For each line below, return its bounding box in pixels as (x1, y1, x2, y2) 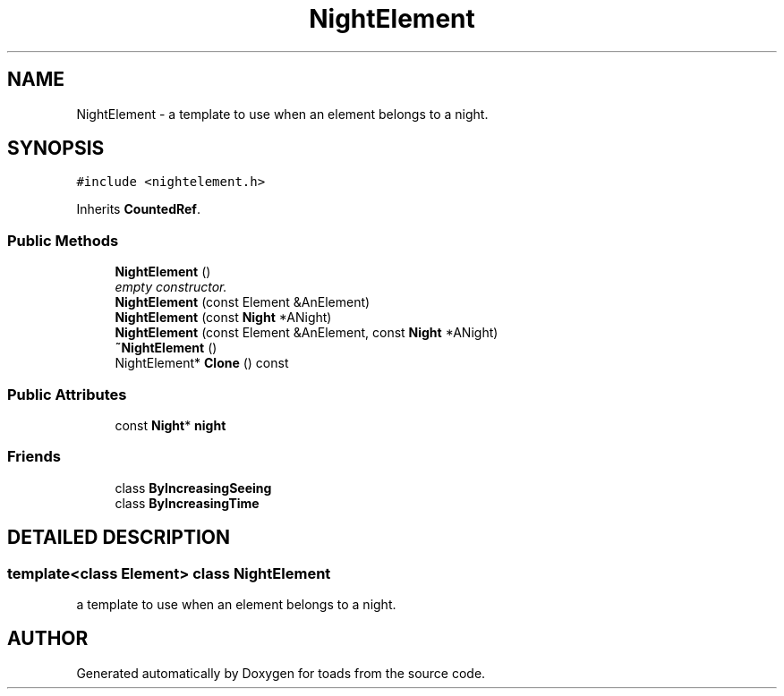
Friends (7, 447, 61, 466)
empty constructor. (115, 279, 227, 295)
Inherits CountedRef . (76, 201, 200, 217)
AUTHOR (7, 627, 89, 650)
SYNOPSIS (7, 137, 105, 160)
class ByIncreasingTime (115, 495, 260, 511)
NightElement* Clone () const (115, 355, 289, 371)
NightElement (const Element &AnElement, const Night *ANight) (115, 325, 499, 341)
